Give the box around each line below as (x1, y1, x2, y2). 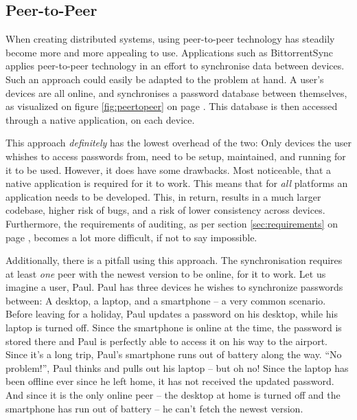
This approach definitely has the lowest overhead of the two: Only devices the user (5, 135, 352, 150)
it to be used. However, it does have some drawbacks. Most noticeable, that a (5, 162, 332, 177)
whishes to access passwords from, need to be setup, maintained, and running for (5, 148, 346, 163)
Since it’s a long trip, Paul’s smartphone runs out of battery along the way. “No (5, 347, 342, 362)
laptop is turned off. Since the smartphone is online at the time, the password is (5, 320, 342, 335)
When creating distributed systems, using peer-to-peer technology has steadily (5, 32, 335, 46)
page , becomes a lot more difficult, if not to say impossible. (5, 230, 257, 244)
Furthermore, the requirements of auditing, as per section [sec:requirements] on (5, 216, 338, 230)
